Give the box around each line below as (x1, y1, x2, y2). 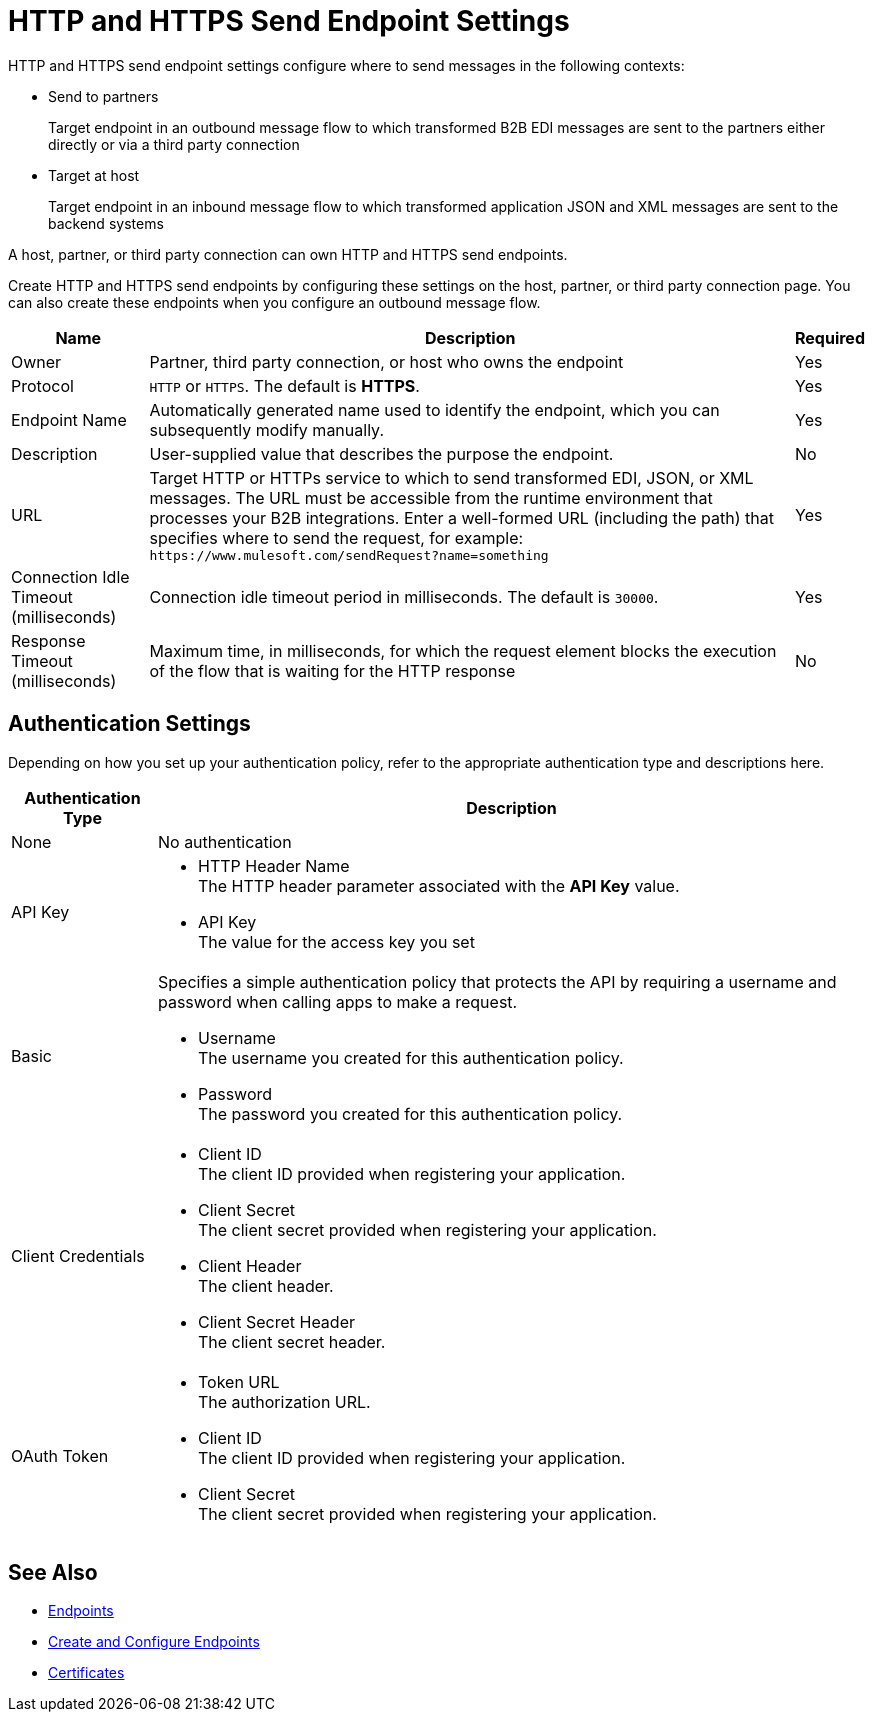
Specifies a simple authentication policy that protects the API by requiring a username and (157, 971, 837, 992)
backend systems (48, 214, 164, 232)
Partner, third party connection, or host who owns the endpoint (149, 351, 624, 372)
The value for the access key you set (197, 931, 475, 952)
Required (795, 327, 865, 348)
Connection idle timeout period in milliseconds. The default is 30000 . (149, 586, 659, 607)
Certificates (48, 1664, 125, 1682)
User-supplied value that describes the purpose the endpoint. (149, 443, 614, 464)
